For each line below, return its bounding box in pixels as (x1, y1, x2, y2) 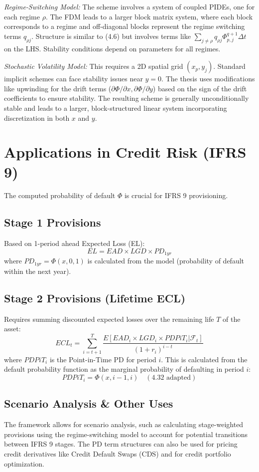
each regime (4, 11, 40, 21)
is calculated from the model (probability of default (87, 255, 245, 266)
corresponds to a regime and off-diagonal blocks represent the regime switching (4, 21, 245, 31)
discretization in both (4, 112, 70, 123)
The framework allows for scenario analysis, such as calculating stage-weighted (4, 419, 244, 430)
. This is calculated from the (161, 354, 248, 364)
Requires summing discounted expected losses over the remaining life (4, 313, 214, 324)
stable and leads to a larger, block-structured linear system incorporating (4, 102, 227, 113)
